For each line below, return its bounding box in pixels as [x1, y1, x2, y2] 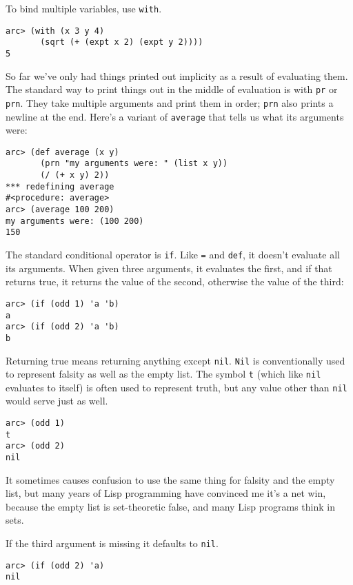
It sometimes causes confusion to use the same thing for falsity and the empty [6, 472, 335, 486]
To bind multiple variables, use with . [6, 1, 162, 15]
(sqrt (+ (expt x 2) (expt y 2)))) [40, 37, 203, 48]
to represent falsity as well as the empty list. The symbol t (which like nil [6, 367, 321, 381]
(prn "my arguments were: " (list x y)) [40, 158, 228, 169]
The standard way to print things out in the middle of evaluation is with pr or [6, 82, 338, 96]
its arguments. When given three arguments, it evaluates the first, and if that [6, 260, 332, 275]
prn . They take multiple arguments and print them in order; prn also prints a [6, 95, 334, 110]
